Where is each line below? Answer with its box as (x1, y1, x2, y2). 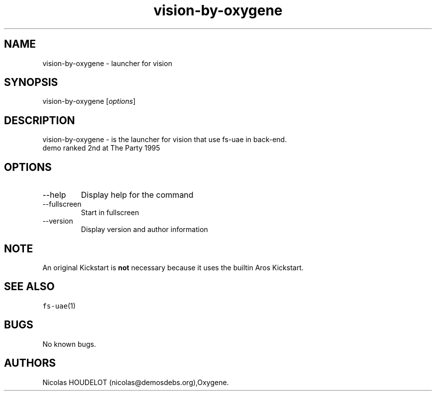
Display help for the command (81, 190, 194, 200)
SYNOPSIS (4, 76, 58, 89)
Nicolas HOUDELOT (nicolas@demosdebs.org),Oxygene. (42, 378, 229, 387)
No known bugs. (42, 339, 96, 348)
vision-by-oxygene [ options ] (42, 97, 136, 106)
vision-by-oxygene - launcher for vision (42, 59, 172, 68)
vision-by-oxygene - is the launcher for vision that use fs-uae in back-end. (42, 135, 287, 144)
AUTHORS (4, 357, 56, 370)
